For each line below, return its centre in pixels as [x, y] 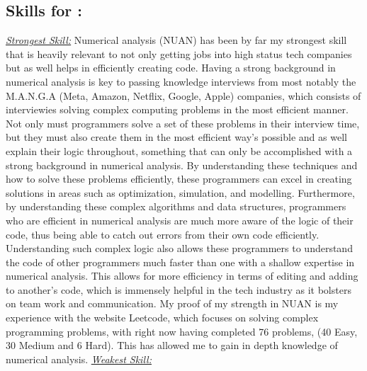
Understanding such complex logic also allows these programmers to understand [179, 248]
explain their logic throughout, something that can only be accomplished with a [179, 150]
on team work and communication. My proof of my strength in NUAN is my [172, 303]
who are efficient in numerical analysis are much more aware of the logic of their [180, 220]
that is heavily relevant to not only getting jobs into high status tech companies [179, 53]
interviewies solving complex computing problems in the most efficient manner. [177, 109]
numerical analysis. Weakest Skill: [79, 359]
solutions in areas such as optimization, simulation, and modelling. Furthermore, [180, 192]
